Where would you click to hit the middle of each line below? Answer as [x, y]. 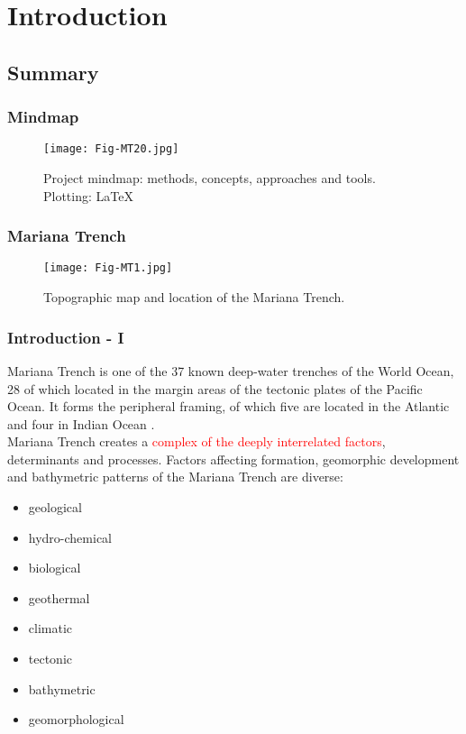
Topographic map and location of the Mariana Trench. [194, 297]
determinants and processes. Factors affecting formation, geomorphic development [233, 459]
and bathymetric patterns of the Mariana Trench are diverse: [175, 477]
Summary [53, 72]
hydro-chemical [70, 537]
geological [55, 507]
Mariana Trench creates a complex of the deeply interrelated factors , [196, 441]
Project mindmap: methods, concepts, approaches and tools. [210, 178]
